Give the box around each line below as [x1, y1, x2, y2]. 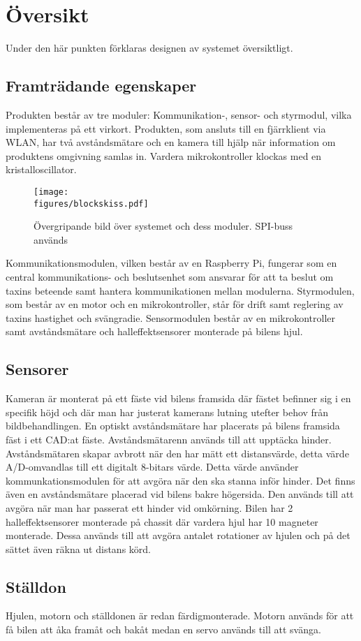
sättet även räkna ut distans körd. [6, 541, 151, 556]
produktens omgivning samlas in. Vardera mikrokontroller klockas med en [6, 148, 322, 163]
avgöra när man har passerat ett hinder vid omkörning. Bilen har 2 [6, 500, 293, 515]
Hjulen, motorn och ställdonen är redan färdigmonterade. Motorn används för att [6, 608, 354, 623]
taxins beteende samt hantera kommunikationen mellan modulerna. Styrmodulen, [6, 283, 355, 297]
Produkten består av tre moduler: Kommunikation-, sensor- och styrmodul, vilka [6, 107, 352, 121]
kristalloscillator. [6, 162, 77, 177]
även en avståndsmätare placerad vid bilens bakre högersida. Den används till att [6, 487, 354, 501]
